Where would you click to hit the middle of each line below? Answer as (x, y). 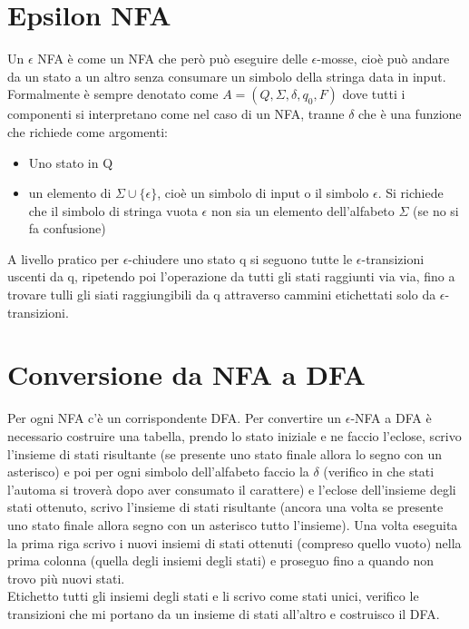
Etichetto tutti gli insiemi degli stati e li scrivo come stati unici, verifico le (213, 596)
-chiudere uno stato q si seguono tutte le (240, 258)
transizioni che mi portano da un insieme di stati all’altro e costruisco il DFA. (224, 613)
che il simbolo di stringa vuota (113, 210)
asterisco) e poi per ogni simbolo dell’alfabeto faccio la (158, 472)
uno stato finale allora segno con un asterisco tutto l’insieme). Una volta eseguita (233, 524)
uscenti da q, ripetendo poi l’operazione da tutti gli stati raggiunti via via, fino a (231, 276)
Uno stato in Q (71, 162)
